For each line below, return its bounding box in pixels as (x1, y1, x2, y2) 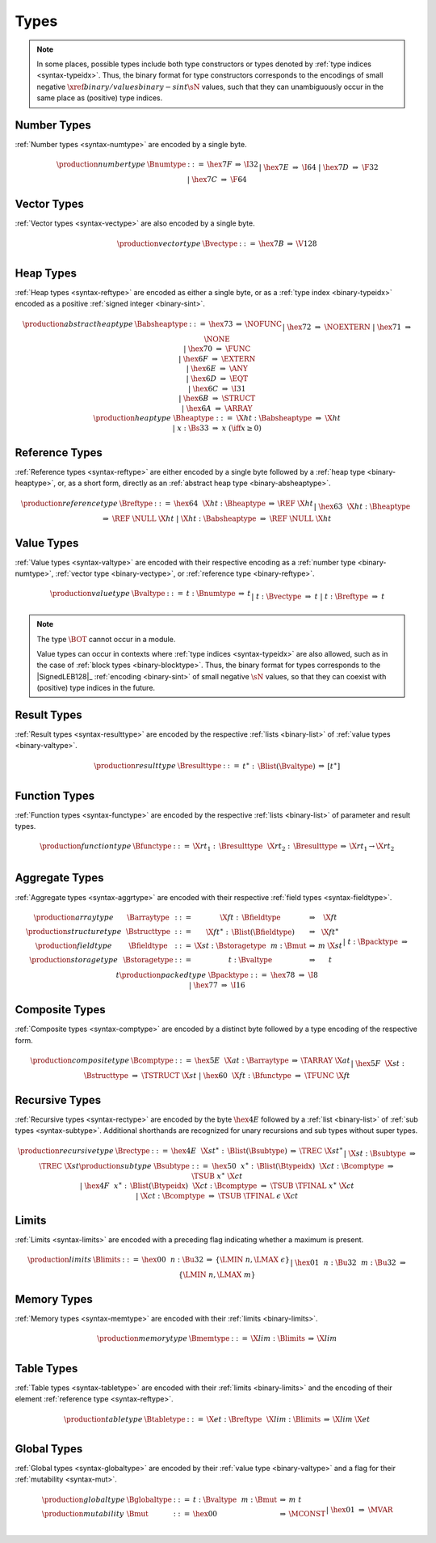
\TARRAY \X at (300, 1055, 350, 1065)
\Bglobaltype (126, 1494, 173, 1504)
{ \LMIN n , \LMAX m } (178, 1270, 256, 1279)
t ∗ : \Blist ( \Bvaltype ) (242, 760, 317, 771)
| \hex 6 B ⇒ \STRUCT (178, 394, 256, 404)
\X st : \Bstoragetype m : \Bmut (194, 941, 307, 950)
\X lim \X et (332, 1414, 371, 1423)
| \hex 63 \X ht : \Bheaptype (313, 501, 411, 511)
